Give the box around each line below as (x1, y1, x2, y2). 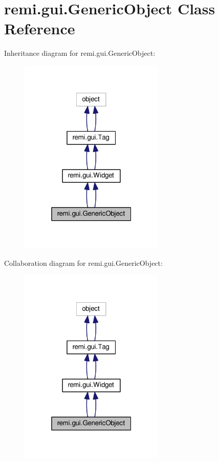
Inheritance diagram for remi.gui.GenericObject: (4, 48, 156, 58)
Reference (4, 18, 75, 39)
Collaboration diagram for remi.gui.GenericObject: (4, 257, 163, 268)
